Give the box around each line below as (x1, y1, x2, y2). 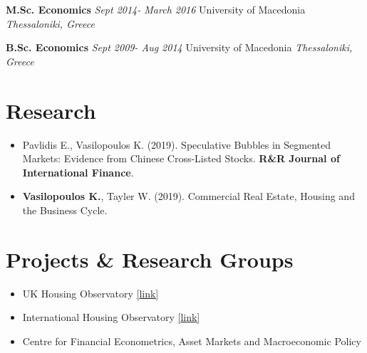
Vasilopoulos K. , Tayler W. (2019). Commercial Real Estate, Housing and (22, 189, 355, 204)
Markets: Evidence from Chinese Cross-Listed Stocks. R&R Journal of (22, 151, 340, 166)
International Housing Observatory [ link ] (22, 310, 200, 325)
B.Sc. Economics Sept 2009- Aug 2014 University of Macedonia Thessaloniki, (6, 40, 353, 55)
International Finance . (22, 164, 134, 179)
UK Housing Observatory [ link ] (22, 285, 159, 300)
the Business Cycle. (22, 202, 108, 217)
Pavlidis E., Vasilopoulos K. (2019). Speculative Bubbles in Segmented (22, 137, 331, 152)
